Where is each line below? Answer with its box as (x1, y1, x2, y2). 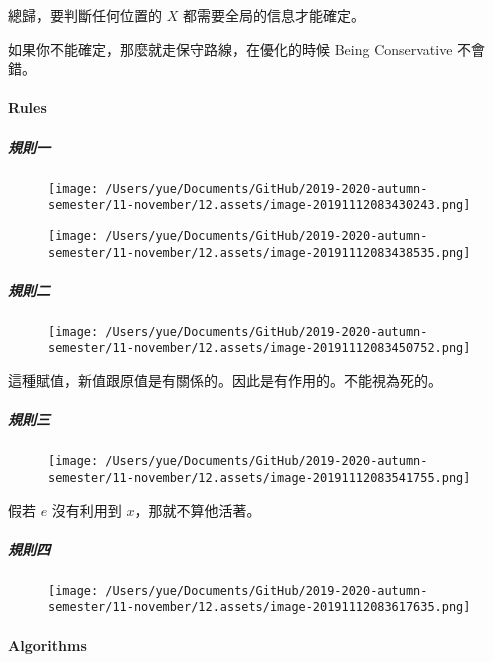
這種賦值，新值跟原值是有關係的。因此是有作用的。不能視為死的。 (8, 370, 442, 391)
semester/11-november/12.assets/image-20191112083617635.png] (48, 600, 471, 615)
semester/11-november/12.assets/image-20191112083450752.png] (48, 341, 471, 356)
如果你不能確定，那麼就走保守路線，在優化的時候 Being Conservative (8, 38, 453, 59)
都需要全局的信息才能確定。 (182, 5, 365, 25)
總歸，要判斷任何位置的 (8, 5, 162, 25)
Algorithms (8, 634, 87, 655)
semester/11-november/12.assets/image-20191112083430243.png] (48, 198, 471, 213)
